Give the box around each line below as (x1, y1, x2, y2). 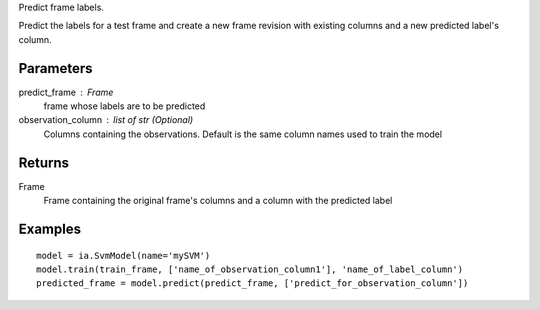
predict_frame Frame (18, 86, 114, 98)
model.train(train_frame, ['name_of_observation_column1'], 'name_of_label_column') (36, 263, 464, 275)
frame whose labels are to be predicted (43, 100, 206, 112)
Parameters (18, 60, 93, 77)
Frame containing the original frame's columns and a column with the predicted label (43, 195, 393, 207)
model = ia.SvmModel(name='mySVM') (36, 250, 211, 261)
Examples (18, 220, 82, 237)
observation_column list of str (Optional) (18, 114, 194, 126)
